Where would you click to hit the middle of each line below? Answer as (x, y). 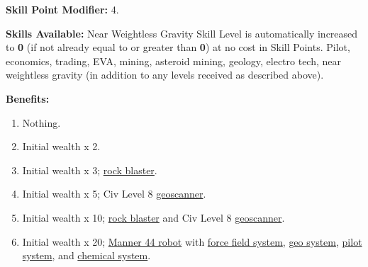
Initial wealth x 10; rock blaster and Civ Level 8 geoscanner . (154, 217)
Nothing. (41, 122)
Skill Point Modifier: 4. (62, 9)
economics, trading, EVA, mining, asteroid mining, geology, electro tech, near (174, 61)
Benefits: (28, 98)
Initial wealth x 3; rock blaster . (90, 170)
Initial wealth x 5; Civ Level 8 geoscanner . (114, 194)
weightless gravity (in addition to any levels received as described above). (165, 75)
